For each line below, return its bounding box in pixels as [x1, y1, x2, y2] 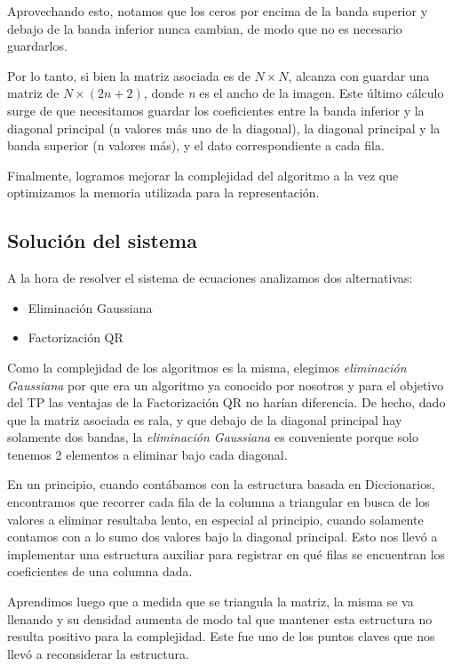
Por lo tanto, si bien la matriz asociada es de [7, 66, 250, 84]
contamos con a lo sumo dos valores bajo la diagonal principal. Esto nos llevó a [7, 527, 438, 546]
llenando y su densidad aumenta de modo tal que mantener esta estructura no [7, 609, 433, 628]
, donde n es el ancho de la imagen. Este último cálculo [143, 84, 444, 102]
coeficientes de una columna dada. [7, 562, 193, 581]
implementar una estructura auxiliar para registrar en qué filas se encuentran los [7, 544, 446, 563]
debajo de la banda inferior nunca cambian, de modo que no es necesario [7, 19, 402, 37]
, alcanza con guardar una [288, 66, 430, 84]
